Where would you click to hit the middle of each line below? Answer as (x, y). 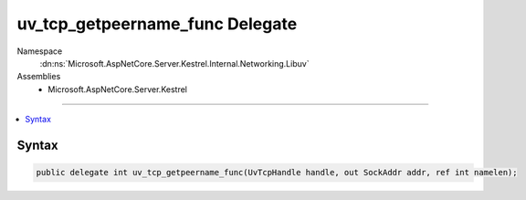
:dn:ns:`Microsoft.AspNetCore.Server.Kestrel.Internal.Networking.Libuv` (174, 63)
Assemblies (39, 77)
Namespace (40, 51)
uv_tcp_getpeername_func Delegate (157, 24)
